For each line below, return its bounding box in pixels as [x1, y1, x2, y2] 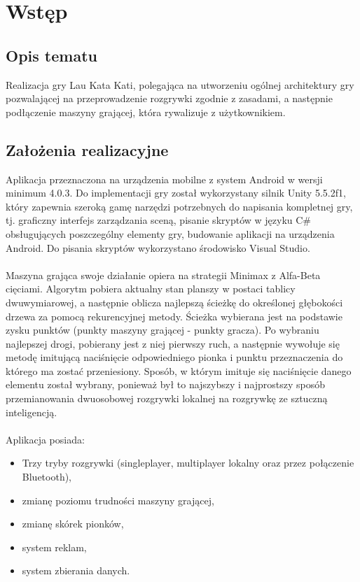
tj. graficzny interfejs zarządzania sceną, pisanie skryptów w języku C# [6, 213, 312, 227]
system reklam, [22, 539, 87, 554]
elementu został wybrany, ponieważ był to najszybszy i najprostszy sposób [6, 377, 326, 392]
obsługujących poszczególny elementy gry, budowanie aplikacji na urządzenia [6, 226, 335, 241]
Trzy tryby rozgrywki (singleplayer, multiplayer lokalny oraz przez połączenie [22, 455, 354, 470]
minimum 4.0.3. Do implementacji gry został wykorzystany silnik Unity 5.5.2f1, [6, 185, 346, 200]
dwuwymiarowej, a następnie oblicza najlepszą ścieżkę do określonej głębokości [6, 294, 343, 309]
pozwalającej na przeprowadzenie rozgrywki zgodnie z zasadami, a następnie [6, 91, 333, 106]
